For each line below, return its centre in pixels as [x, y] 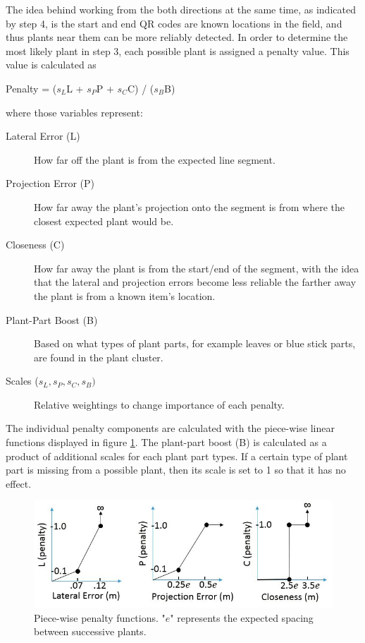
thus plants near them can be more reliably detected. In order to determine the [177, 37]
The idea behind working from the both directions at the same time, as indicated [181, 9]
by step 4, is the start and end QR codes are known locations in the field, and [174, 23]
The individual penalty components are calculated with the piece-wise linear [170, 428]
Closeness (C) [35, 245]
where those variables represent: [74, 112]
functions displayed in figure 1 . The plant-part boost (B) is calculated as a [166, 442]
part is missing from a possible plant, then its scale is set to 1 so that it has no [176, 470]
